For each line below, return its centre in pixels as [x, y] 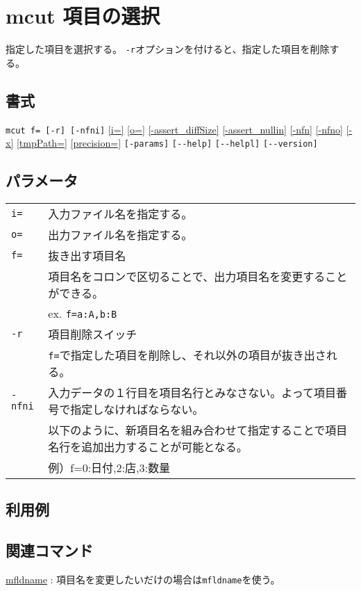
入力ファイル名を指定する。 [120, 214]
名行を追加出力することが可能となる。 [148, 447]
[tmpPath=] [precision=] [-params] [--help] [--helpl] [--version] [167, 143]
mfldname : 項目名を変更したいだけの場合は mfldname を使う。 [143, 580]
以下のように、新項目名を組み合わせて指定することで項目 [198, 430]
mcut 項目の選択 [83, 16]
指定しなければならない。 [137, 410]
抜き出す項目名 [87, 256]
